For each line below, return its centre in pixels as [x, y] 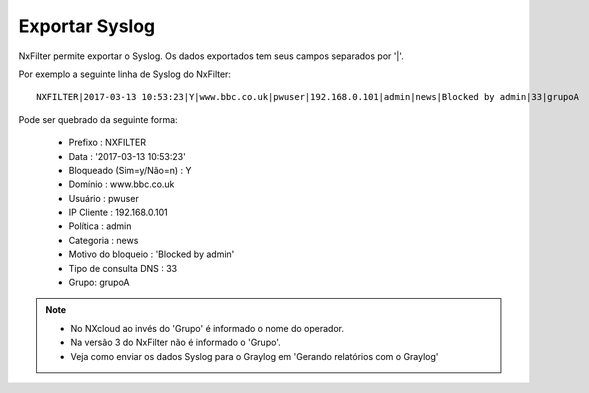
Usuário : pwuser [103, 198]
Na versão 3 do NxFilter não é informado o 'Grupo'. [175, 342]
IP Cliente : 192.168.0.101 [118, 212]
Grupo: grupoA [99, 282]
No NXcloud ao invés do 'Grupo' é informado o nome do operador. [207, 328]
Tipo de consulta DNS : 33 [123, 268]
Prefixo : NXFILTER [107, 142]
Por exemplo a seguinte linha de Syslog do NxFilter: [125, 74]
